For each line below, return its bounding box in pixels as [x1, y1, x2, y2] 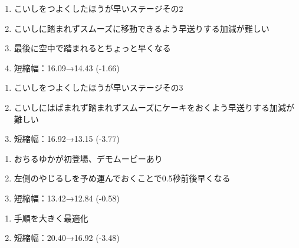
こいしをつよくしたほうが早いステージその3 [14, 81, 183, 94]
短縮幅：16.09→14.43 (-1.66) [14, 61, 120, 74]
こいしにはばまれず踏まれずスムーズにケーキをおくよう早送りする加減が [14, 101, 295, 113]
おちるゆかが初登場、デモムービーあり [14, 152, 163, 164]
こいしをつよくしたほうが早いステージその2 [14, 2, 183, 14]
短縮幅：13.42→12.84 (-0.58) [14, 191, 120, 204]
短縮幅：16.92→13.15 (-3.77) [14, 133, 120, 145]
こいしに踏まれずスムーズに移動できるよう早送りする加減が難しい [14, 22, 270, 34]
